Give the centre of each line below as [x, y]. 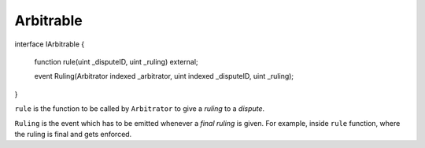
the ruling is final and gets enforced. [73, 134]
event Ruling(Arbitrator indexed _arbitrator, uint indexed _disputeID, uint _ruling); [164, 76]
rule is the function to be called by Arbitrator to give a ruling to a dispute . [140, 109]
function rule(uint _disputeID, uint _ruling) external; [116, 61]
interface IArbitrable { [50, 44]
